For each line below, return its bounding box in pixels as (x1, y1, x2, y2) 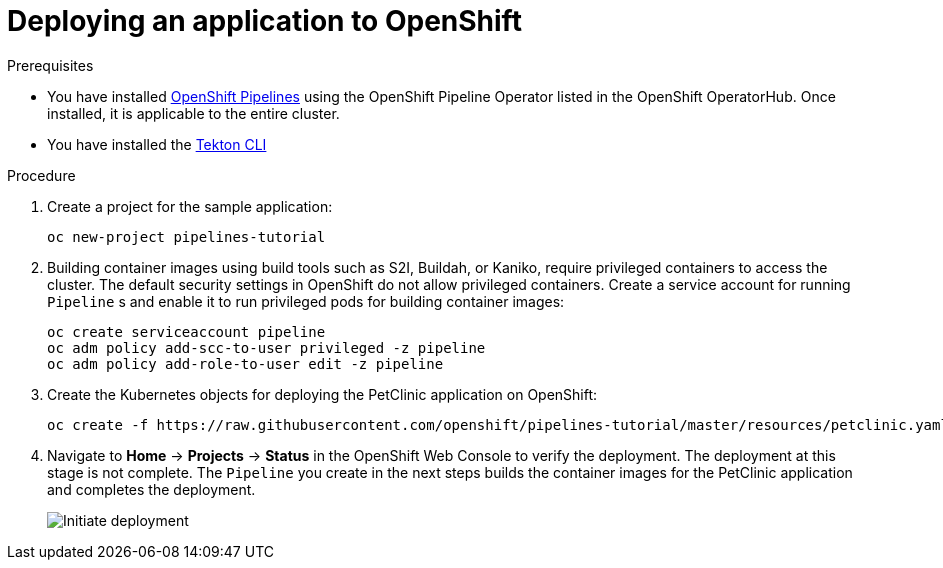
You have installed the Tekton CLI (47, 135, 267, 153)
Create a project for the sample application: (47, 197, 333, 215)
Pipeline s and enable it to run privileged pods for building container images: (47, 292, 565, 310)
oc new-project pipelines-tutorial (47, 228, 326, 245)
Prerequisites (7, 56, 94, 74)
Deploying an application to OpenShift (7, 4, 522, 38)
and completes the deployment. (47, 480, 256, 498)
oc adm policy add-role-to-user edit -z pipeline (47, 355, 444, 372)
